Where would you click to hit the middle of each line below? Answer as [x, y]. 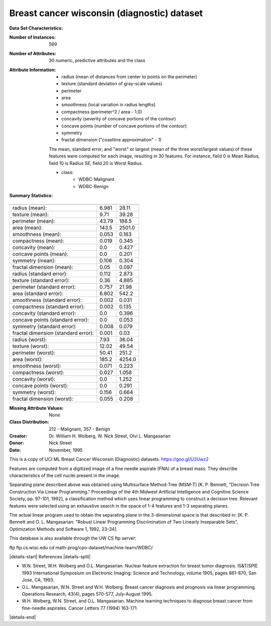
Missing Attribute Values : [36, 408]
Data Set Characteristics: [36, 28]
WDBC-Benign [94, 186]
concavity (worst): [34, 379]
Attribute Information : [33, 70]
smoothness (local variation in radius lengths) [108, 105]
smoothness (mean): [37, 234]
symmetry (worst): [34, 392]
